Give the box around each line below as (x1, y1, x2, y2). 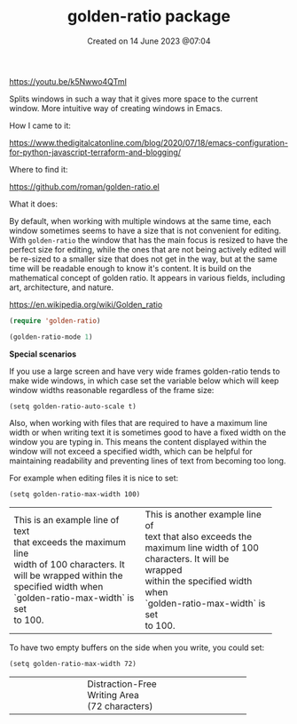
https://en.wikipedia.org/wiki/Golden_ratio (9, 299, 163, 310)
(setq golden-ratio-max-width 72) (9, 659, 137, 668)
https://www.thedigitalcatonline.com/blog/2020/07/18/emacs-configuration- (9, 137, 288, 148)
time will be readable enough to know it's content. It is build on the (9, 262, 252, 273)
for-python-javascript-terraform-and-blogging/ (9, 147, 182, 157)
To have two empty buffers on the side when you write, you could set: (9, 642, 264, 653)
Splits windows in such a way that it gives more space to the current (9, 93, 259, 104)
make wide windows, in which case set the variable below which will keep (9, 375, 279, 386)
